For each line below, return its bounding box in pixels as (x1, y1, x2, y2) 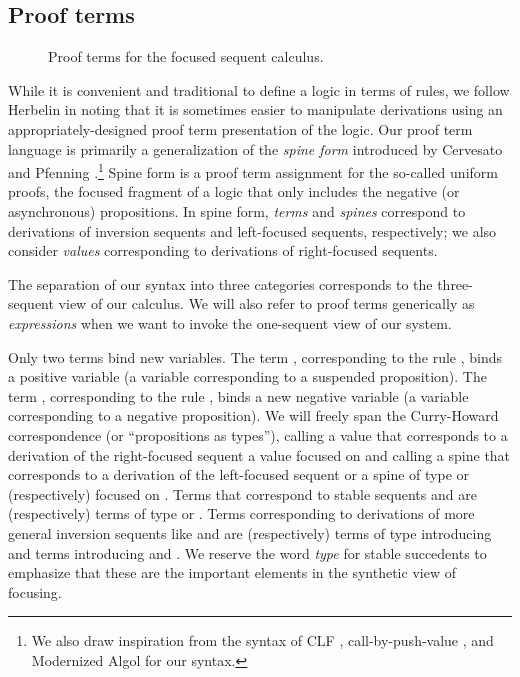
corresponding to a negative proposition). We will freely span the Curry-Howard (8, 405, 499, 426)
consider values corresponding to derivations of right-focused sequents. (8, 240, 438, 261)
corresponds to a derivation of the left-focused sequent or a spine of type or (8, 464, 470, 485)
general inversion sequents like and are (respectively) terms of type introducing (8, 522, 492, 543)
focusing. (8, 581, 62, 602)
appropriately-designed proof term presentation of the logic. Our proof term (8, 118, 473, 139)
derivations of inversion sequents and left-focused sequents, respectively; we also (8, 220, 497, 241)
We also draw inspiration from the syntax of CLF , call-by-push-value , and (31, 630, 494, 651)
